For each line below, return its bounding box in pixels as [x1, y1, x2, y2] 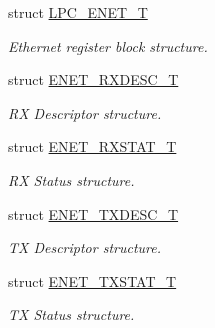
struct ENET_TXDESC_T [8, 203, 179, 224]
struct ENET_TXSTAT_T [8, 270, 177, 291]
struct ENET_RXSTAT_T [8, 136, 177, 157]
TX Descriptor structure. [8, 237, 162, 258]
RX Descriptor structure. [8, 102, 162, 123]
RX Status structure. [8, 169, 135, 190]
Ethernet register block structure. [8, 35, 208, 56]
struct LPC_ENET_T [8, 2, 148, 22]
